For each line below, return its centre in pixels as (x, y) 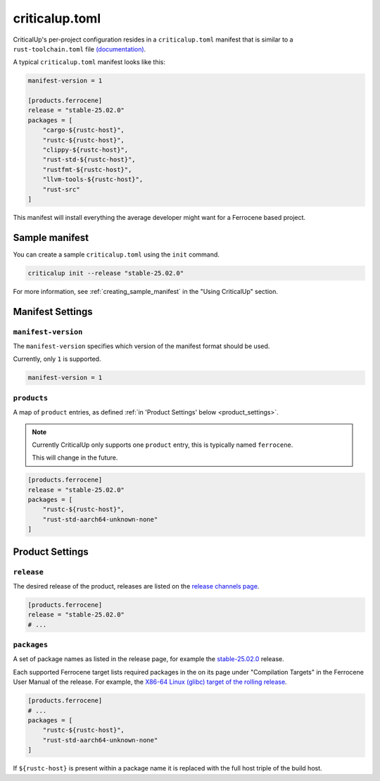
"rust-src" (61, 189)
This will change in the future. (75, 457)
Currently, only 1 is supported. (57, 359)
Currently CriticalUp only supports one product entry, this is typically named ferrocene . (163, 445)
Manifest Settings (53, 311)
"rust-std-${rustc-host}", (89, 160)
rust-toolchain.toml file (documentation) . (80, 49)
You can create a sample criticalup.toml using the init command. (116, 254)
